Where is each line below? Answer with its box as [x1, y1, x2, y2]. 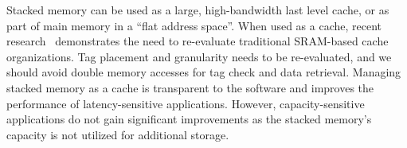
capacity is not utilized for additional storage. [6, 126, 229, 142]
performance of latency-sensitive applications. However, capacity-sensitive [6, 95, 365, 111]
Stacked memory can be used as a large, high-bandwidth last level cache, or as [6, 2, 389, 18]
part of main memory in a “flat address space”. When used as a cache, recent [6, 17, 382, 33]
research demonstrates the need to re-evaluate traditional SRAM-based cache [6, 33, 389, 49]
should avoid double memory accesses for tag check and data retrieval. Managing [6, 64, 401, 80]
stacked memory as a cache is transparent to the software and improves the [6, 79, 374, 95]
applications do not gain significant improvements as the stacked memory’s [6, 111, 372, 127]
